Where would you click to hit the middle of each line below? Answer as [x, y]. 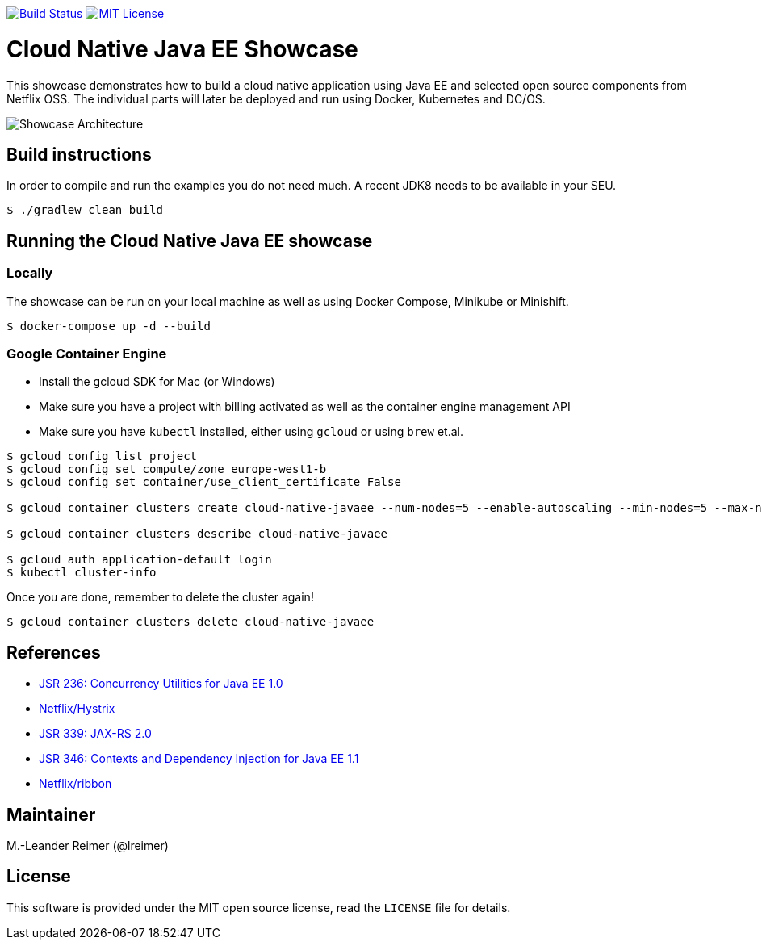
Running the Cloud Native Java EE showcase [190, 241]
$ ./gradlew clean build [85, 210]
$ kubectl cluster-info [82, 573]
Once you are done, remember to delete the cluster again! [160, 597]
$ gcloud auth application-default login [139, 560]
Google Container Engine [87, 353]
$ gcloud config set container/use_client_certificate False [204, 482]
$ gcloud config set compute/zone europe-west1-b [167, 469]
